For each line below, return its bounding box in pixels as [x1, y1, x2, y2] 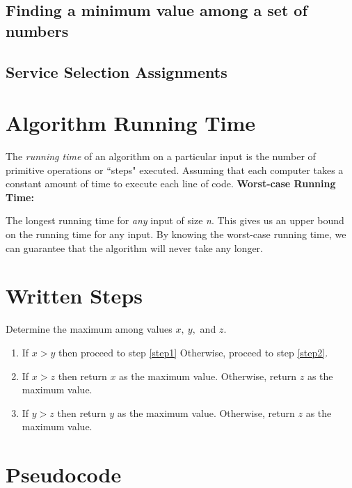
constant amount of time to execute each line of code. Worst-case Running [6, 176, 336, 191]
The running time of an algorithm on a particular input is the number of [6, 149, 316, 164]
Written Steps [6, 281, 143, 310]
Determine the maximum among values [6, 322, 173, 336]
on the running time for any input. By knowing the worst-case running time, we [6, 227, 346, 242]
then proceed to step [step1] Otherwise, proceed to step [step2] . [58, 345, 328, 359]
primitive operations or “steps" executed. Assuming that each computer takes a [6, 162, 344, 177]
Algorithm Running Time [6, 109, 256, 137]
